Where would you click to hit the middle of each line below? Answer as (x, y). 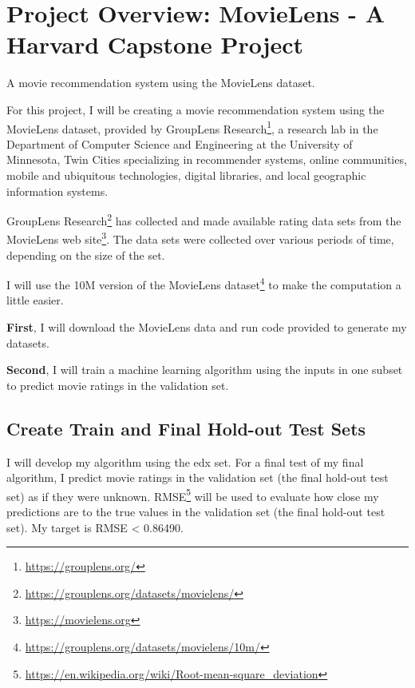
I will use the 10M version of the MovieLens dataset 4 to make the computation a (204, 283)
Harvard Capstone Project (155, 44)
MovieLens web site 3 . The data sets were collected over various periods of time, (200, 238)
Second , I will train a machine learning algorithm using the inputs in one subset (205, 370)
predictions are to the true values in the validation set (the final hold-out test (196, 512)
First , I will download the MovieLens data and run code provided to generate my (207, 327)
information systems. (57, 191)
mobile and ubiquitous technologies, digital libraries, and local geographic (186, 175)
